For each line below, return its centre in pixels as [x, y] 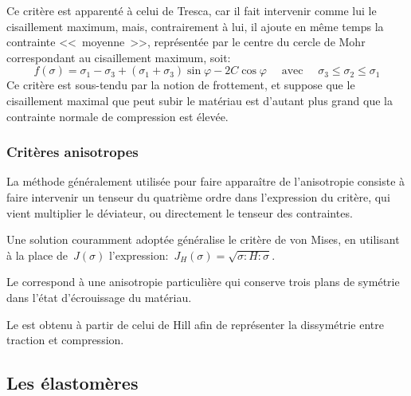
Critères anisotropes [72, 152]
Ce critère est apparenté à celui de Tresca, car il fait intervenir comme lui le [192, 10]
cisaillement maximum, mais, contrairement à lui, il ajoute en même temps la [195, 26]
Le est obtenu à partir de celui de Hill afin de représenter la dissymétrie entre [196, 324]
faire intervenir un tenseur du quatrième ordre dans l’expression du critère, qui [198, 196]
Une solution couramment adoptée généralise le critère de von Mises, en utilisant [203, 239]
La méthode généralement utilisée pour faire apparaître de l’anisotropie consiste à [206, 181]
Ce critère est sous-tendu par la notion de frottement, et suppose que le [181, 85]
